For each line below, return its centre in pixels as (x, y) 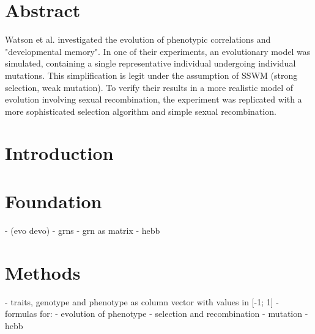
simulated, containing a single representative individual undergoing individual (150, 63)
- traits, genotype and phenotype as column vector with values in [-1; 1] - (142, 301)
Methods (43, 272)
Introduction (59, 153)
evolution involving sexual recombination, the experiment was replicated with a (154, 99)
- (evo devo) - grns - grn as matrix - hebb (83, 230)
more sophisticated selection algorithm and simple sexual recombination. (141, 111)
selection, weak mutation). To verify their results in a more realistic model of (149, 87)
